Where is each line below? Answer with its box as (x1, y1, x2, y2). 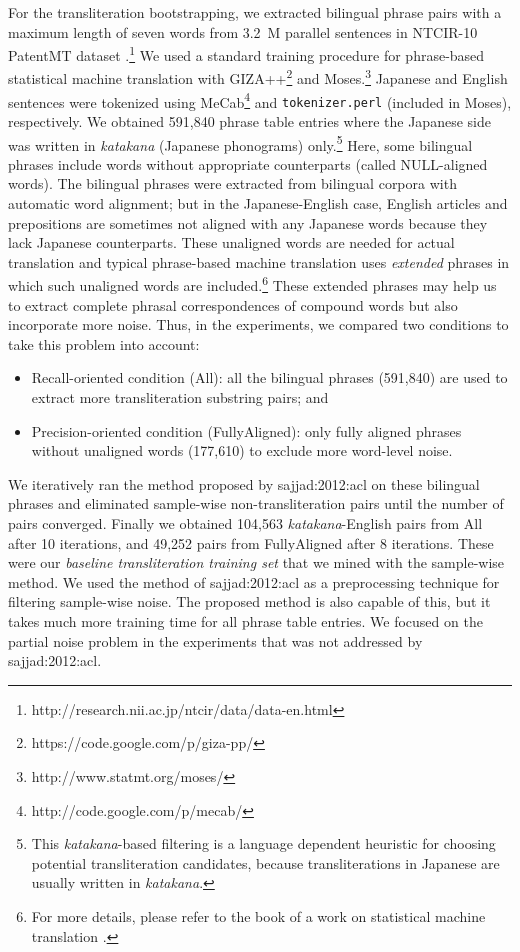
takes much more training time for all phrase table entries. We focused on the (8, 610, 483, 631)
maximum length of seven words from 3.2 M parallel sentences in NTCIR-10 (8, 21, 478, 42)
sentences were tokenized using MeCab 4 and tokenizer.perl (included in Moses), (8, 88, 512, 112)
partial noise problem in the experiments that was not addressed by (8, 630, 423, 651)
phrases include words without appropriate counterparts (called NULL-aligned (8, 153, 488, 174)
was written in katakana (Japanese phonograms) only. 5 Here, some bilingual (8, 131, 473, 155)
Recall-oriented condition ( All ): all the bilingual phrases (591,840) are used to (31, 367, 508, 388)
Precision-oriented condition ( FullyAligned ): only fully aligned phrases (31, 420, 462, 441)
